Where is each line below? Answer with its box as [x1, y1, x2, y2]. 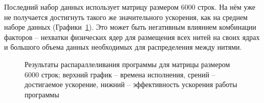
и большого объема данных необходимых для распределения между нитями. [4, 42, 242, 52]
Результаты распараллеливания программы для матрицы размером [25, 58, 230, 69]
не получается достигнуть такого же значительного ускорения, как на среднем [4, 11, 248, 22]
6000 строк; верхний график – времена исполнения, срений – [25, 69, 215, 79]
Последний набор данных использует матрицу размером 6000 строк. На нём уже [4, 2, 255, 12]
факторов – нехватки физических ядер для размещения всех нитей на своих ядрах [4, 31, 260, 42]
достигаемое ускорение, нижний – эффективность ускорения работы [25, 79, 237, 90]
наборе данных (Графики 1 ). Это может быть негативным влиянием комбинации [4, 22, 256, 32]
